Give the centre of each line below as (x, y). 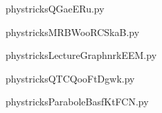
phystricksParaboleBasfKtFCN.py (77, 102)
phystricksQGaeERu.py (55, 8)
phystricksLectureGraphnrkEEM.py (81, 55)
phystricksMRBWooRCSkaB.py (73, 32)
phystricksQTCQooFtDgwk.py (70, 78)
